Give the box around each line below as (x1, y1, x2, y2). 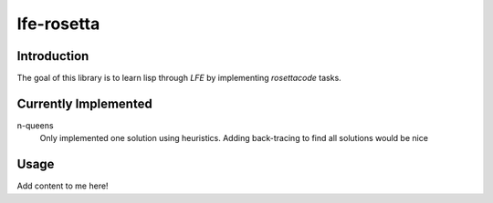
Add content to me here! (16, 180, 109, 191)
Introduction (16, 48, 89, 64)
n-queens (16, 119, 54, 131)
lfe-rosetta (16, 14, 100, 34)
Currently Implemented (16, 96, 152, 111)
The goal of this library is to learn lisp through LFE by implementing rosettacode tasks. (16, 73, 341, 84)
